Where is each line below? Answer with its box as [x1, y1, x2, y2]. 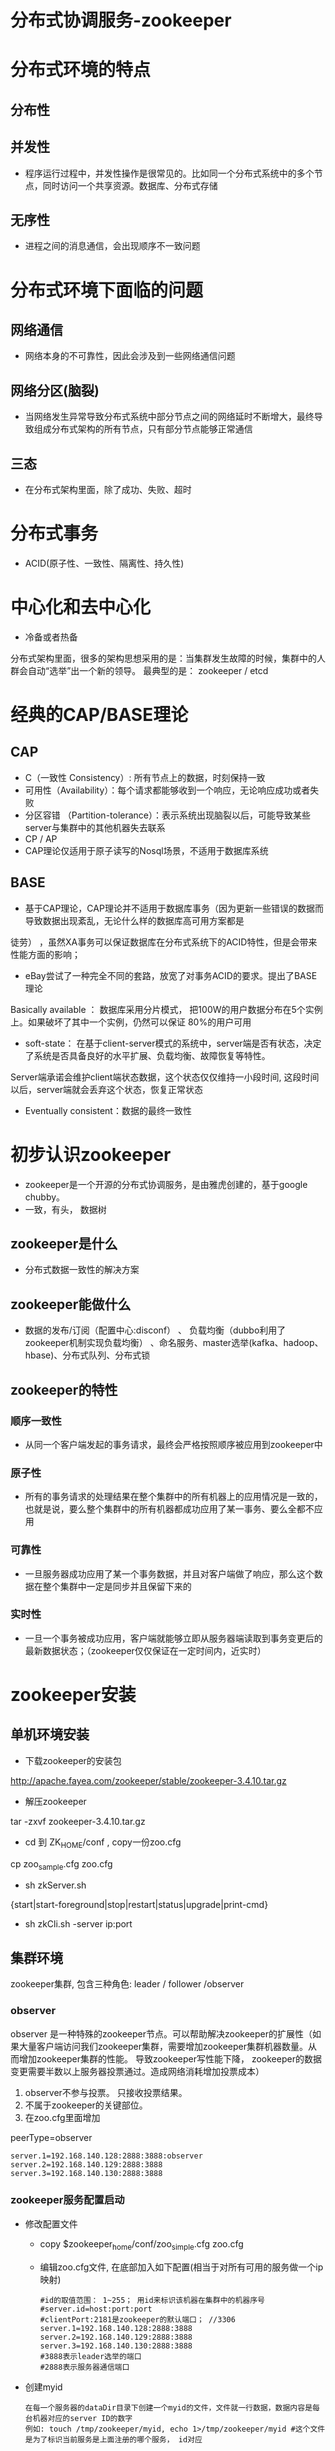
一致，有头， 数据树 [24, 1203, 107, 1215]
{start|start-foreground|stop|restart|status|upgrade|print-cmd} [10, 1899, 269, 1911]
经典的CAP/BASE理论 [10, 704, 189, 726]
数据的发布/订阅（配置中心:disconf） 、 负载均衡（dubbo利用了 [24, 1324, 287, 1336]
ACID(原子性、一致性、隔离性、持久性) [24, 557, 185, 569]
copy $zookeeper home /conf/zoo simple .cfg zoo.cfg [39, 2237, 244, 2252]
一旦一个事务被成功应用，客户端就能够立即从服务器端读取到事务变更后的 [24, 1632, 323, 1644]
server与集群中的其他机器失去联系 [24, 821, 166, 833]
